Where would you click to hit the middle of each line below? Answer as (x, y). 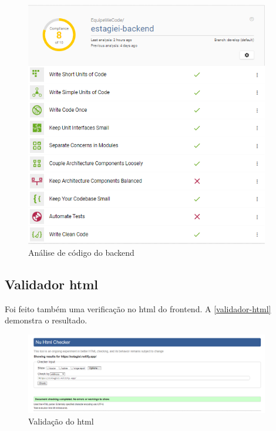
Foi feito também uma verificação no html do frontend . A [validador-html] (138, 308)
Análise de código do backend (81, 252)
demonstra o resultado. (46, 320)
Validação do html (61, 421)
